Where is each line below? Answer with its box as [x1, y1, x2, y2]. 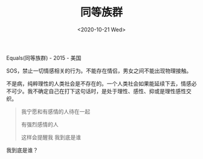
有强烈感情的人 [21, 120, 59, 128]
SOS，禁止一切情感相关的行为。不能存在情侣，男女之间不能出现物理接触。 [6, 67, 192, 74]
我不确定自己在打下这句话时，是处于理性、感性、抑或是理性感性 [27, 87, 186, 94]
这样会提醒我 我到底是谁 [21, 134, 82, 141]
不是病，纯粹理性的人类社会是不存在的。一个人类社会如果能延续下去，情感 [6, 80, 192, 87]
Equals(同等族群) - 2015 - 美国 [6, 54, 82, 61]
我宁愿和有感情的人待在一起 [21, 108, 91, 115]
